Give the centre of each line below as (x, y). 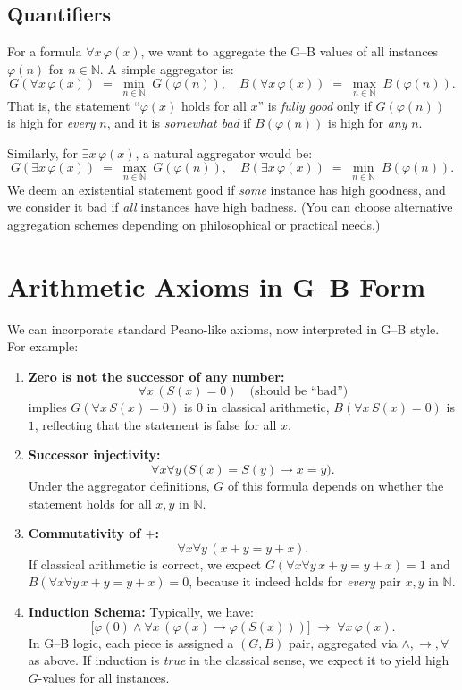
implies (47, 407)
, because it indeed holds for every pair (295, 581)
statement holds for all (90, 503)
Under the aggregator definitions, (119, 486)
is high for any (368, 123)
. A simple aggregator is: (167, 68)
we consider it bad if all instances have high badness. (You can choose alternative (230, 207)
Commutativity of (84, 533)
